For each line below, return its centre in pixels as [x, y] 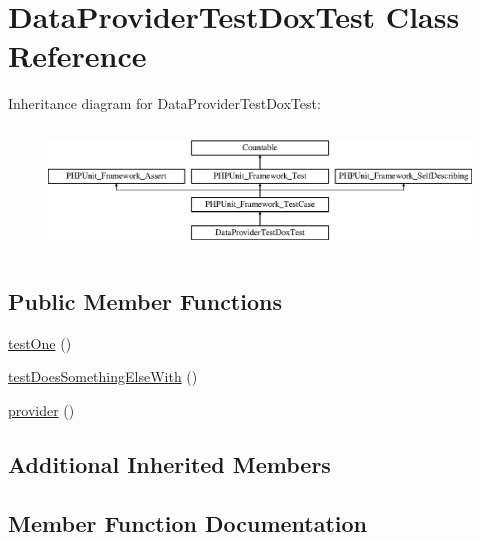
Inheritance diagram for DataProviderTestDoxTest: [164, 103]
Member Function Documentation [188, 522]
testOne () [40, 342]
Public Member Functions [145, 300]
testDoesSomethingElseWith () [103, 376]
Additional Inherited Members [169, 463]
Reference [77, 55]
